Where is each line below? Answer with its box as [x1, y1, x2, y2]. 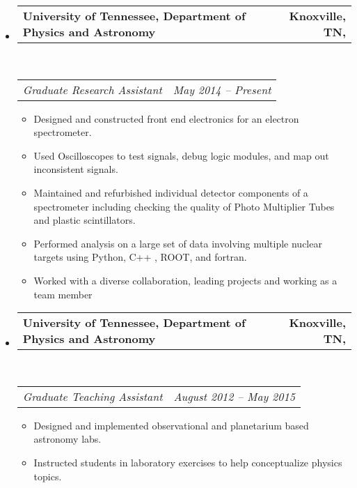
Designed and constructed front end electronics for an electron [33, 111, 299, 125]
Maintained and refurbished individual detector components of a [33, 185, 308, 199]
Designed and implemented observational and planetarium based [33, 418, 309, 432]
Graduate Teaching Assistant [22, 388, 163, 404]
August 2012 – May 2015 [173, 388, 295, 404]
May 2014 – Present [173, 81, 271, 98]
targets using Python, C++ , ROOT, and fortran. [33, 250, 247, 264]
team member [33, 287, 93, 301]
